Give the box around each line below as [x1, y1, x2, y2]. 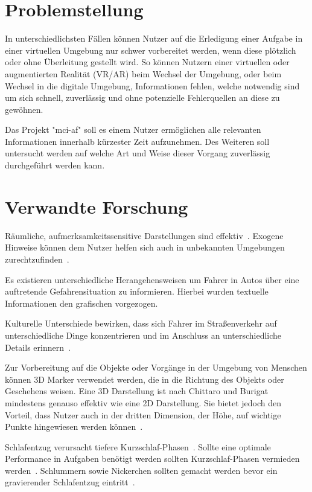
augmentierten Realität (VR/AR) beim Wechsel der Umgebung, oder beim [5, 67, 282, 80]
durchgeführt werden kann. [5, 159, 105, 171]
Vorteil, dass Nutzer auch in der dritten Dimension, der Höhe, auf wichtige [5, 408, 281, 421]
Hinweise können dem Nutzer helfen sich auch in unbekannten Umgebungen [5, 241, 285, 254]
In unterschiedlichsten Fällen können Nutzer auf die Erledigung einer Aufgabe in [5, 32, 303, 45]
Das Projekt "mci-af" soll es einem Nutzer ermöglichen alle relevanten [5, 123, 261, 136]
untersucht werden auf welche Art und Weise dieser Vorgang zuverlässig [5, 147, 270, 159]
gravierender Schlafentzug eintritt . [5, 476, 135, 488]
